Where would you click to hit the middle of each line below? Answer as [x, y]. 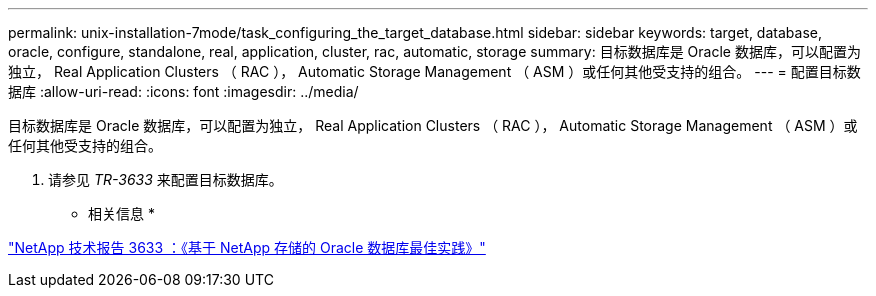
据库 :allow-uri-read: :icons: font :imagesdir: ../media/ [183, 91]
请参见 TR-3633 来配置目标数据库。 [165, 179]
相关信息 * [121, 213]
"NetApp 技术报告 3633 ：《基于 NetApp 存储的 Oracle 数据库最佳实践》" [247, 247]
